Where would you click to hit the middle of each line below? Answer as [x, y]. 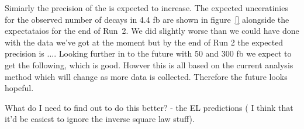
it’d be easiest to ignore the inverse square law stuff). [100, 119]
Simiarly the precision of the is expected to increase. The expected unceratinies [146, 8]
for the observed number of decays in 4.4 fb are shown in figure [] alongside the [147, 19]
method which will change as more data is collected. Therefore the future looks [146, 76]
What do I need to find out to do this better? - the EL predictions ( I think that [149, 107]
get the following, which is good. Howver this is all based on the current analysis [149, 64]
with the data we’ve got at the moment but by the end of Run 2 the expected [144, 42]
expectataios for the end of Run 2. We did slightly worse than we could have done [152, 31]
